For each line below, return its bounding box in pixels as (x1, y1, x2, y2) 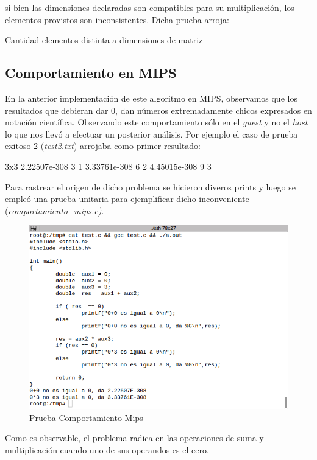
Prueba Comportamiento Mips (29, 411, 143, 423)
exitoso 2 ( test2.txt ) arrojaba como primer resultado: (5, 139, 201, 152)
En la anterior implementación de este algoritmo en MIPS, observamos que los (5, 91, 297, 104)
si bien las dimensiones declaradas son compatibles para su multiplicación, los (5, 1, 294, 13)
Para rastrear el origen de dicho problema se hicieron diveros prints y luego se (5, 180, 296, 193)
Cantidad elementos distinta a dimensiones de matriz (5, 33, 203, 46)
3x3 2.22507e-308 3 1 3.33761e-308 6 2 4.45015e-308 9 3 (5, 159, 212, 172)
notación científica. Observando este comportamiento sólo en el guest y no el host (5, 116, 308, 128)
